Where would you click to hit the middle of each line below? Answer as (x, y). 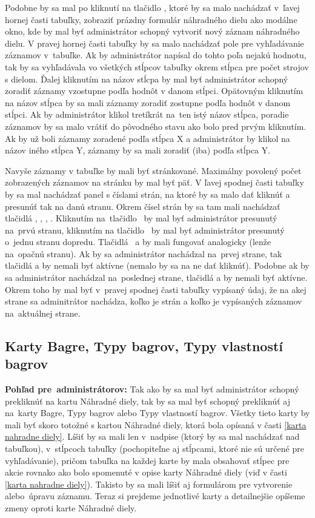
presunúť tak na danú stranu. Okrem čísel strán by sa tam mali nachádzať (143, 206)
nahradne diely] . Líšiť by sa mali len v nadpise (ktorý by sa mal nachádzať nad (152, 436)
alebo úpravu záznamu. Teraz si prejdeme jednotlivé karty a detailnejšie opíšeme (155, 496)
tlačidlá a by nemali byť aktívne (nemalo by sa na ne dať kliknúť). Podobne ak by (157, 265)
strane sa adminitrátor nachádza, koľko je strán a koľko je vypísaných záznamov (154, 301)
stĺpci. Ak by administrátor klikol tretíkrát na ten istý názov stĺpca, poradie (147, 114)
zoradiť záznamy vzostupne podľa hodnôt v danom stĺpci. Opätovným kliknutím (154, 91)
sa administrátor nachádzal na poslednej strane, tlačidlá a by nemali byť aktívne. (156, 277)
